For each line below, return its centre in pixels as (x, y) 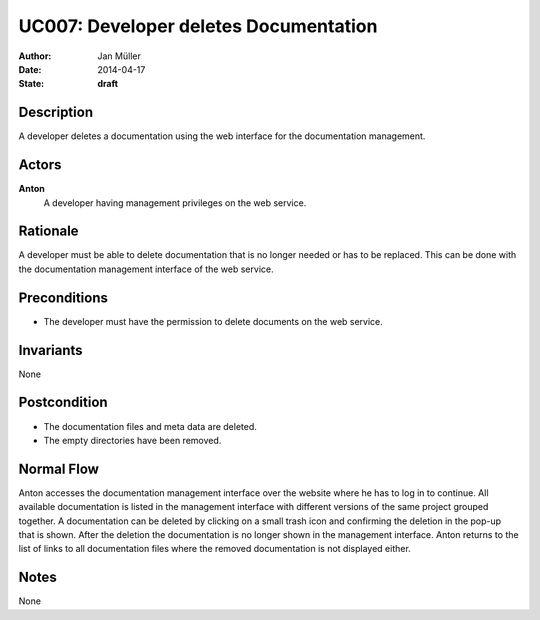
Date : (30, 69)
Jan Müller (119, 56)
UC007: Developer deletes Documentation (198, 26)
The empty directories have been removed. (132, 440)
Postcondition (63, 402)
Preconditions (63, 297)
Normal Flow (59, 468)
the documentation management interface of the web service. (146, 269)
